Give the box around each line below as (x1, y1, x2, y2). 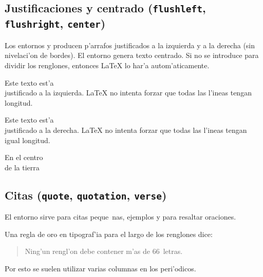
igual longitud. (5, 134, 50, 145)
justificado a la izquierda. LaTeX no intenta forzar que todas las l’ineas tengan (5, 87, 252, 98)
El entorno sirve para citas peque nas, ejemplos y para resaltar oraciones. (5, 211, 236, 222)
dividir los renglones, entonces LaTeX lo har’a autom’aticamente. (5, 60, 210, 70)
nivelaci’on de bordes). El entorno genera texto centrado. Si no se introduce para (5, 50, 259, 61)
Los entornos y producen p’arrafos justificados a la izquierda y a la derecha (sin (5, 39, 255, 50)
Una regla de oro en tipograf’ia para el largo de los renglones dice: (5, 228, 213, 239)
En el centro (5, 152, 43, 163)
